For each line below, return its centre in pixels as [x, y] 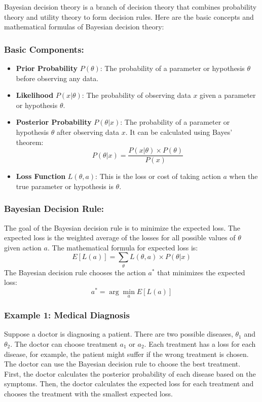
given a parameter [228, 95]
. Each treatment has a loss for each [200, 344]
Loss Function [41, 176]
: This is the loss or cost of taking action [158, 176]
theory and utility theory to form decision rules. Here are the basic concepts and [129, 16]
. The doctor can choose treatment [64, 344]
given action [23, 247]
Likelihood [35, 95]
